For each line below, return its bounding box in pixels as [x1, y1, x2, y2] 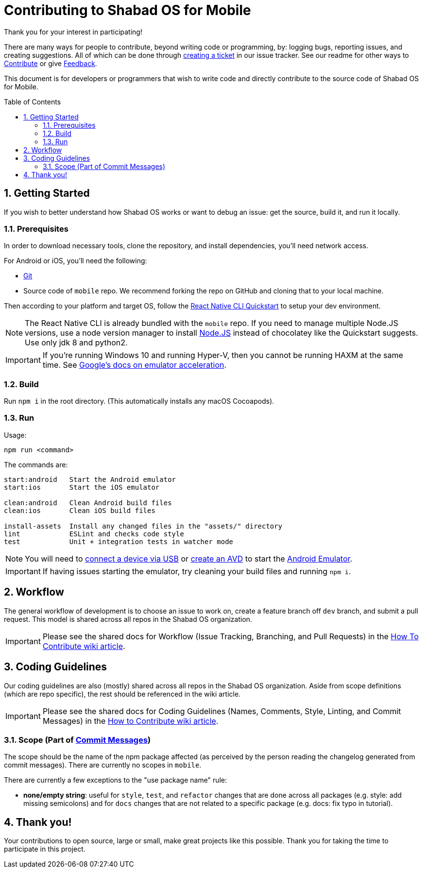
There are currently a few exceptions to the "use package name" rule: [4, 776, 227, 785]
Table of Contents [4, 97, 61, 106]
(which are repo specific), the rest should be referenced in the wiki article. [4, 689, 241, 698]
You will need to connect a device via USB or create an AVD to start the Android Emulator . [25, 553, 353, 564]
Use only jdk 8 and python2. [25, 338, 128, 348]
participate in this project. [4, 845, 85, 854]
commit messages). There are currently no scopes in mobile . [4, 761, 202, 769]
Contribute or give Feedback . [4, 59, 97, 68]
